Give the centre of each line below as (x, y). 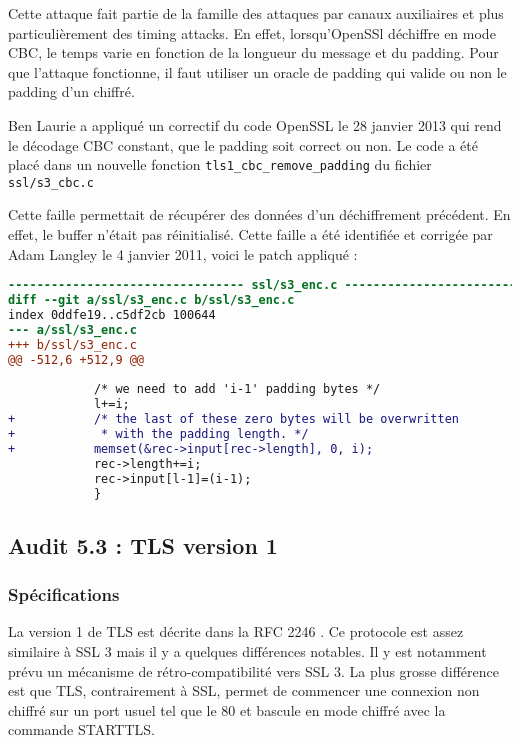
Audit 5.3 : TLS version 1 (143, 544)
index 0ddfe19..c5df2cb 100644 (112, 315)
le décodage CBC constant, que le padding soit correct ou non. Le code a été (243, 144)
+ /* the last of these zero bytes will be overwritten (234, 419)
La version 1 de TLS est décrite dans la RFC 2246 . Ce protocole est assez (236, 631)
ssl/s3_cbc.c (51, 182)
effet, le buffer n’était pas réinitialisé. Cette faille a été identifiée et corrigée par (250, 234)
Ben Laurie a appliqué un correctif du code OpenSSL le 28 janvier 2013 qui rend (255, 124)
